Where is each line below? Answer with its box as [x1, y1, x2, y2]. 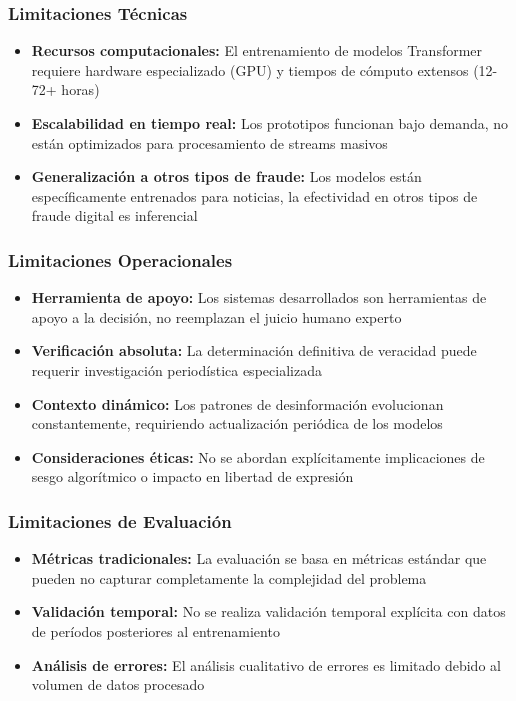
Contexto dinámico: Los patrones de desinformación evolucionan [31, 393, 444, 414]
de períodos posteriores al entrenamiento [31, 620, 280, 641]
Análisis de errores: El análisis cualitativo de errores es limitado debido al [31, 654, 501, 675]
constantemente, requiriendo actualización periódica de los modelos [31, 413, 443, 434]
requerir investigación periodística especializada [31, 359, 322, 380]
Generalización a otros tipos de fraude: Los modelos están [31, 166, 422, 187]
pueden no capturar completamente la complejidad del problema [31, 567, 427, 588]
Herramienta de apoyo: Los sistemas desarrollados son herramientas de [31, 287, 487, 308]
